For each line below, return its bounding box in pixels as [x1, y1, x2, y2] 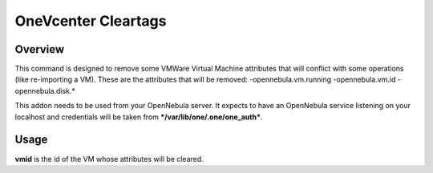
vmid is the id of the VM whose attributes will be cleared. [14, 154, 204, 163]
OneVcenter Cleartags [14, 12, 167, 30]
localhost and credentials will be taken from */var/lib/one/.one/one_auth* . [14, 112, 263, 122]
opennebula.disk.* [14, 86, 76, 95]
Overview [14, 42, 65, 56]
